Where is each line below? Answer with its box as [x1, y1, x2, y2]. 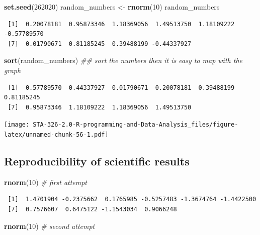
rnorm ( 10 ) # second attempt [4, 220, 95, 231]
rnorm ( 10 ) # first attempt [4, 177, 88, 187]
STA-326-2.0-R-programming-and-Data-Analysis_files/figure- [33, 121, 238, 129]
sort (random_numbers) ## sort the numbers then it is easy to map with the [4, 55, 242, 66]
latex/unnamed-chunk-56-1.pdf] [4, 131, 109, 138]
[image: [4, 121, 30, 129]
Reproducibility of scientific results [4, 153, 190, 169]
